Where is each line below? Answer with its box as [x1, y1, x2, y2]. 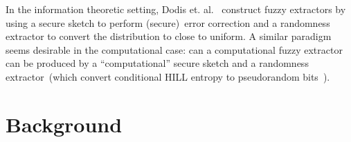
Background [6, 110, 123, 138]
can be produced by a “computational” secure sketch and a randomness [6, 56, 309, 70]
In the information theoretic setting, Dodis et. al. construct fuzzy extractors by [6, 2, 346, 16]
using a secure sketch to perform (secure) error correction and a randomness [6, 15, 330, 30]
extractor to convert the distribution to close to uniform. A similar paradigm [6, 29, 332, 43]
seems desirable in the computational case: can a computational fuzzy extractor [6, 42, 343, 57]
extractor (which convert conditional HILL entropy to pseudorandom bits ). [6, 69, 330, 83]
